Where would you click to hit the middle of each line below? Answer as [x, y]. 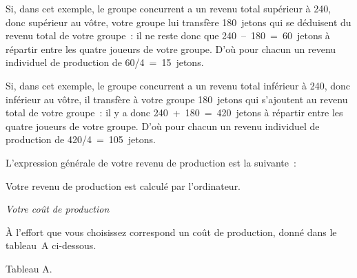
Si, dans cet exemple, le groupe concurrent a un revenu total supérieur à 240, [169, 8]
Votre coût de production [58, 209]
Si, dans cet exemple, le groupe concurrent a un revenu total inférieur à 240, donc [178, 85]
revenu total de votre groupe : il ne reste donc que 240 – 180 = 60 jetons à [168, 35]
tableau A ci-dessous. [51, 245]
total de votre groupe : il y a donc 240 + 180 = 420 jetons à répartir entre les [174, 113]
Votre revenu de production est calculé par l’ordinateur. [123, 185]
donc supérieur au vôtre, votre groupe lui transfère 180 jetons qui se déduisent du [178, 22]
